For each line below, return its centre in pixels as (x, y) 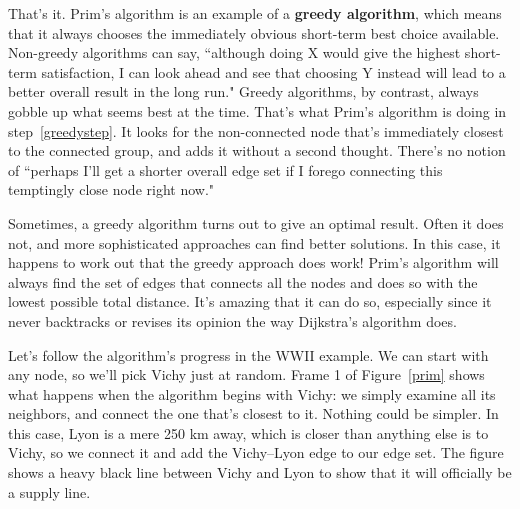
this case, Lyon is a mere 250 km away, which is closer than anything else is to (248, 432)
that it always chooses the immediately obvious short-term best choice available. (254, 32)
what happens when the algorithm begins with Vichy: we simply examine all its (252, 393)
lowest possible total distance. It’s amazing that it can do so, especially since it (250, 301)
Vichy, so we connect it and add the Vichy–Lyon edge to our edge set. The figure (256, 452)
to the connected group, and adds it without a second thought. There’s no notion (257, 150)
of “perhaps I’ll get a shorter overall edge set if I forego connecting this (225, 169)
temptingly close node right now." (111, 189)
